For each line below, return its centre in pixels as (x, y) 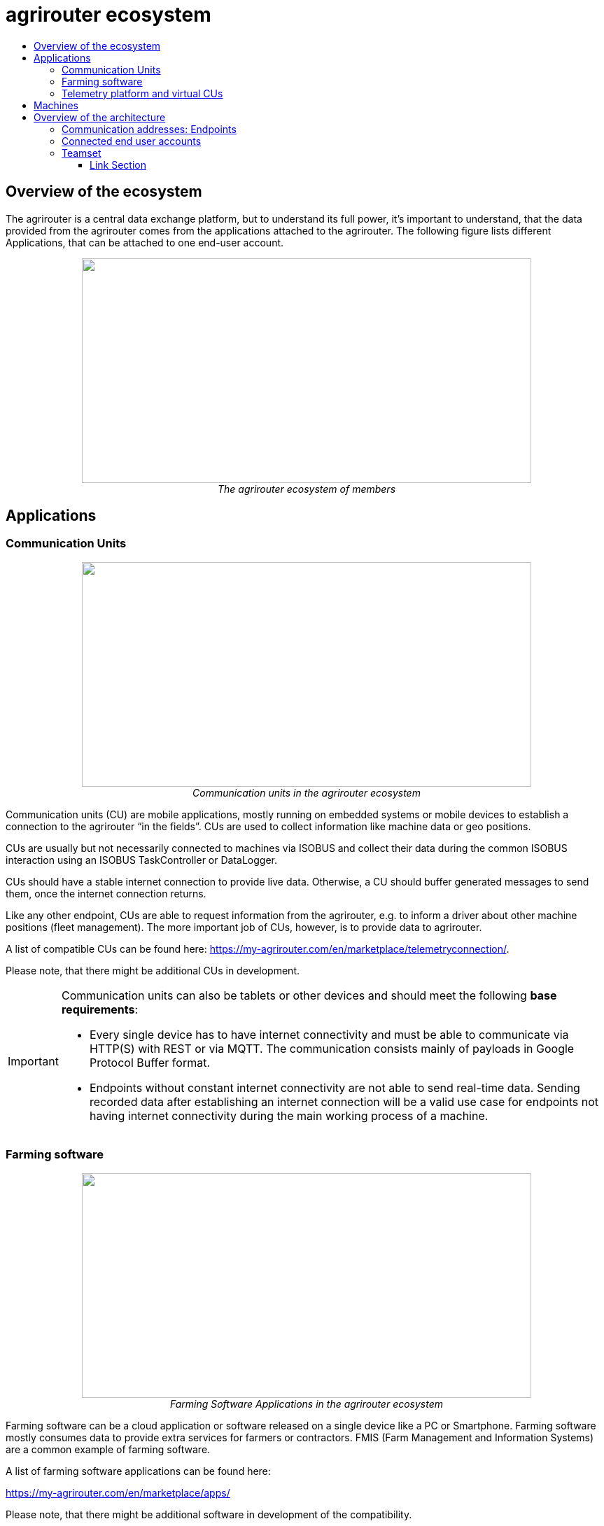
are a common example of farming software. (108, 1449)
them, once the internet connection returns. (106, 893)
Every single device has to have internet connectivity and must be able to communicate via (329, 1034)
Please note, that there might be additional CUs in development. (153, 970)
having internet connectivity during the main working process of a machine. (289, 1115)
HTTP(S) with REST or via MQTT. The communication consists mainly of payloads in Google (332, 1048)
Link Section (118, 164)
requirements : (100, 1009)
